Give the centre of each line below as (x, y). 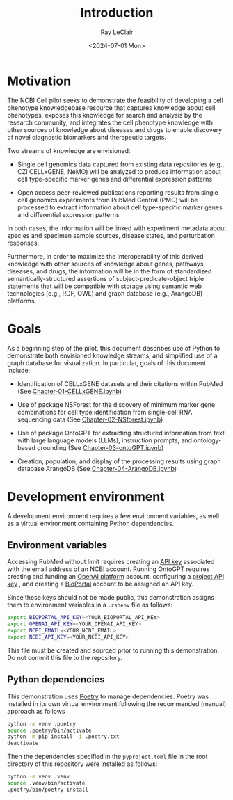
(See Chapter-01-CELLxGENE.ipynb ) (70, 391)
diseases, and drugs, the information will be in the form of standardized (110, 271)
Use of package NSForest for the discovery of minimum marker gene (116, 404)
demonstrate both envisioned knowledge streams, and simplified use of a (112, 355)
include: (19, 370)
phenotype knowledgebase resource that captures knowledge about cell (111, 107)
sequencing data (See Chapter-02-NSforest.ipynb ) (90, 419)
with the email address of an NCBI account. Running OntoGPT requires (109, 569)
